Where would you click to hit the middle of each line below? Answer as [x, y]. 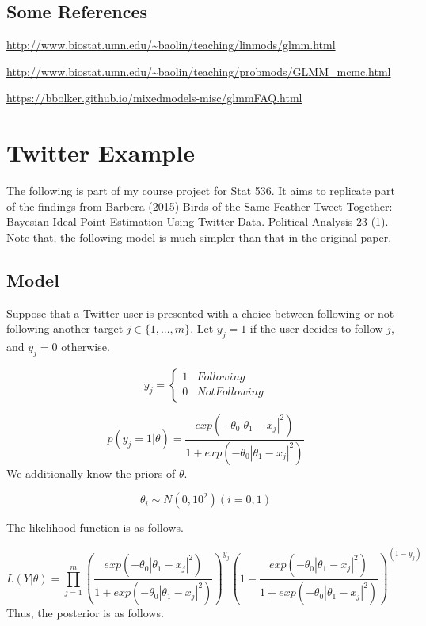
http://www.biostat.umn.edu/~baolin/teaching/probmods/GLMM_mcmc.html [199, 71]
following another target [65, 328]
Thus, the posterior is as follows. [85, 613]
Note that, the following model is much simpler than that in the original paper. [199, 237]
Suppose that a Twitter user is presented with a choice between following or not [200, 313]
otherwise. [86, 347]
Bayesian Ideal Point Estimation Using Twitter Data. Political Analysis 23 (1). [198, 221]
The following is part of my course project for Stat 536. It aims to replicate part [201, 191]
